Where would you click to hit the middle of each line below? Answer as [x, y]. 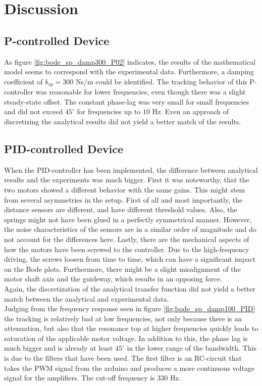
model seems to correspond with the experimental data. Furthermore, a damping [129, 71]
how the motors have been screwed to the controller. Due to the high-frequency [127, 249]
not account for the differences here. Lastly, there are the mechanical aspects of [127, 239]
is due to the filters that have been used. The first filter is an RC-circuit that [123, 358]
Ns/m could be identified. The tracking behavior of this [161, 81]
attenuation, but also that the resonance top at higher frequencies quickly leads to [131, 328]
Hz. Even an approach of [191, 111]
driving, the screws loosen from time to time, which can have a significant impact [130, 259]
